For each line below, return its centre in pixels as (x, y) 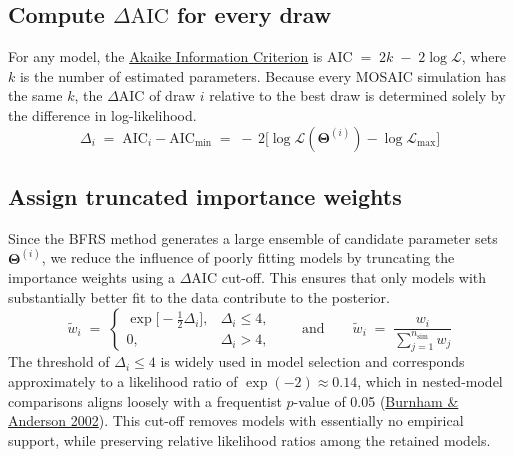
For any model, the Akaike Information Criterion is (165, 56)
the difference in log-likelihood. (102, 114)
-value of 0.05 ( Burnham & (376, 400)
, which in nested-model (430, 380)
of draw (172, 95)
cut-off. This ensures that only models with (354, 277)
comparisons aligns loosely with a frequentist (145, 400)
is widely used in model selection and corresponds (312, 361)
